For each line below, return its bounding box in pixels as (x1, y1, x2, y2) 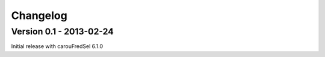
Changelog (11, 9, 67, 22)
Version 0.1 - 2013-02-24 (11, 26, 114, 37)
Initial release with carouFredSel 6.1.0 (11, 43, 104, 50)
